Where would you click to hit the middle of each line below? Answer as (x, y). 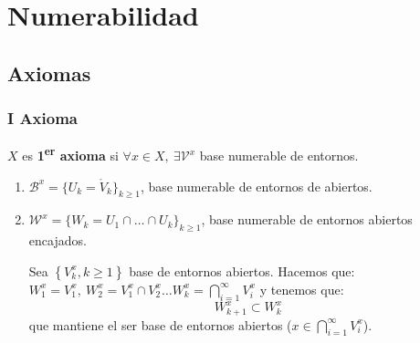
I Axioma (42, 118)
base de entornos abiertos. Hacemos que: (242, 270)
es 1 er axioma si (70, 154)
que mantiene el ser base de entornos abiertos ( (160, 324)
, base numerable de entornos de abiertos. (256, 186)
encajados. (58, 240)
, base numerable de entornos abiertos (307, 219)
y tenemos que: (302, 289)
